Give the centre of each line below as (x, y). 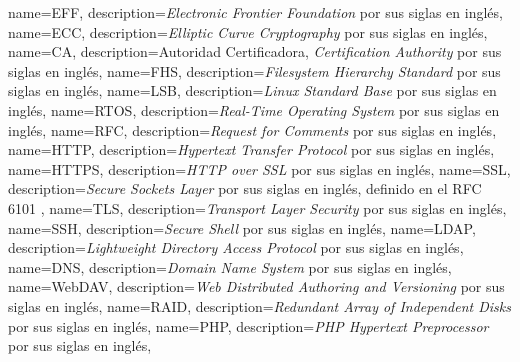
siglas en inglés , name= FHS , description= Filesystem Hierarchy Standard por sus (254, 70)
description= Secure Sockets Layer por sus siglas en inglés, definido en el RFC (245, 188)
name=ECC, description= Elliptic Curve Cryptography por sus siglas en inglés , (248, 31)
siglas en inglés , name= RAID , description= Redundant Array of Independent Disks (259, 305)
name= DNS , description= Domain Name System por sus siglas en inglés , (230, 266)
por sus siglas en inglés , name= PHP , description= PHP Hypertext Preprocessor (248, 325)
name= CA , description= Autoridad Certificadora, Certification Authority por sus (255, 51)
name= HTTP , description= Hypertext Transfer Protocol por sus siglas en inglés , (251, 149)
